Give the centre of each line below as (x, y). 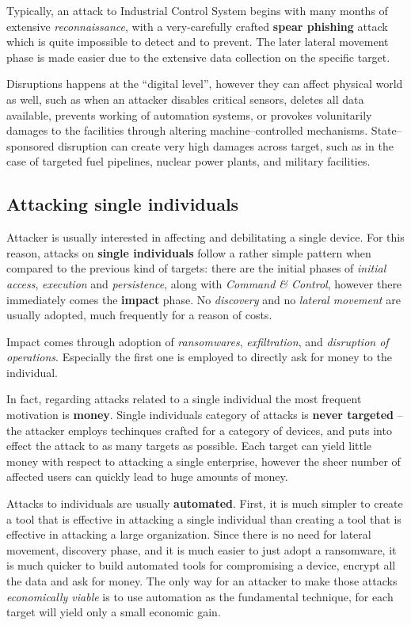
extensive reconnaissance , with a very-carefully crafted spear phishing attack (197, 26)
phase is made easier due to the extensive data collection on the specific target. (198, 57)
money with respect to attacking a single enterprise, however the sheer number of (204, 461)
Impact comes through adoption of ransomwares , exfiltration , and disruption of (198, 341)
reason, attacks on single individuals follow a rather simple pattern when (189, 252)
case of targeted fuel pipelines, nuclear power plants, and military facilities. (188, 161)
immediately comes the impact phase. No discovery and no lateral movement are (204, 299)
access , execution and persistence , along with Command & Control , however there (204, 283)
